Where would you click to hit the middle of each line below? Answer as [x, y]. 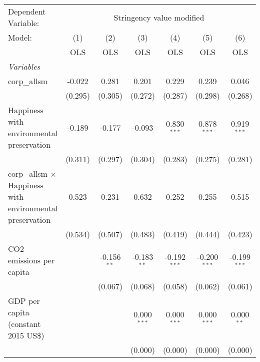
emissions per [31, 260]
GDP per [24, 301]
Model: [20, 37]
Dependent [27, 11]
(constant [24, 324]
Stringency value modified [159, 17]
